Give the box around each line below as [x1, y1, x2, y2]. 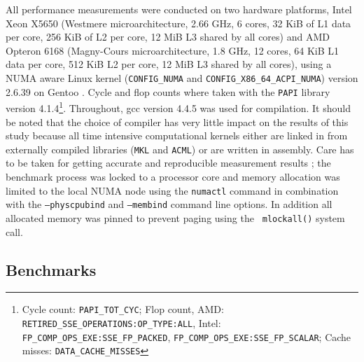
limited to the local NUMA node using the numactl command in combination [6, 183, 339, 197]
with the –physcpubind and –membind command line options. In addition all [6, 197, 332, 211]
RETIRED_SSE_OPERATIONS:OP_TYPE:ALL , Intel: [22, 315, 221, 330]
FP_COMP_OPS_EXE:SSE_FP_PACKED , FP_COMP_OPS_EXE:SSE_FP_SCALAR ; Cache [22, 329, 351, 344]
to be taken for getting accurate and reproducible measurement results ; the [6, 155, 331, 170]
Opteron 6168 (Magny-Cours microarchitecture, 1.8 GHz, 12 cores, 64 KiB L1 [6, 43, 339, 57]
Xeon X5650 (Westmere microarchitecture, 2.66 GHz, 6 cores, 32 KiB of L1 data [6, 15, 351, 30]
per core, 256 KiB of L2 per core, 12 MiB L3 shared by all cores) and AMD [6, 29, 330, 44]
